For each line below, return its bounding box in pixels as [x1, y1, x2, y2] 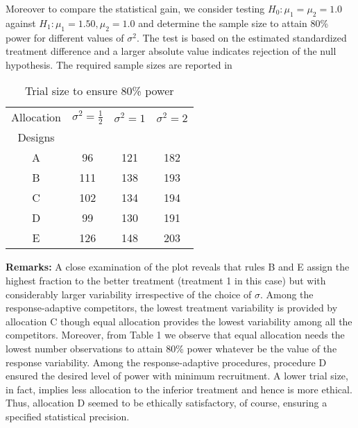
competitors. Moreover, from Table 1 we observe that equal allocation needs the [6, 327, 345, 342]
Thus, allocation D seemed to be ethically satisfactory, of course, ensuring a [6, 395, 327, 410]
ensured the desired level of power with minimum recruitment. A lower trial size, [6, 368, 348, 383]
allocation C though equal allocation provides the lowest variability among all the [6, 314, 352, 328]
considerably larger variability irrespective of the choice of [6, 286, 252, 301]
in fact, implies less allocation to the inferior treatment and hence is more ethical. [6, 382, 352, 396]
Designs [17, 129, 55, 146]
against [6, 15, 36, 30]
